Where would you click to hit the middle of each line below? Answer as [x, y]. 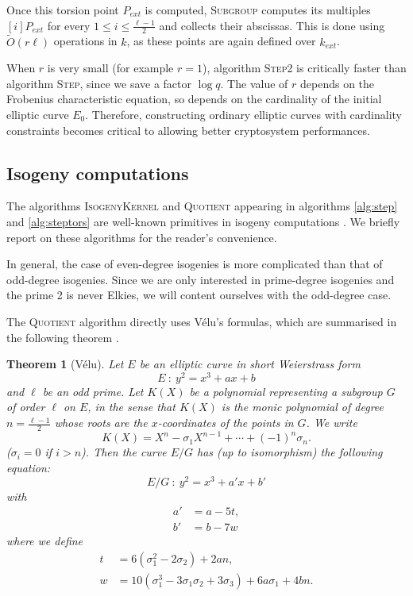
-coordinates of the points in [226, 423]
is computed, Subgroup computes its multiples [258, 10]
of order [26, 407]
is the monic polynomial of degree [303, 407]
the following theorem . [63, 337]
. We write [332, 423]
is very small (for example [110, 68]
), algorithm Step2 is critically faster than [304, 68]
